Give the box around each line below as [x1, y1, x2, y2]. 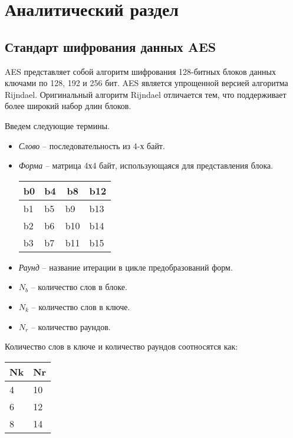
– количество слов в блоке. [31, 281, 127, 293]
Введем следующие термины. [5, 119, 110, 131]
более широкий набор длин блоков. [5, 100, 131, 112]
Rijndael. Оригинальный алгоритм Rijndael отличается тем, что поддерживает [5, 88, 287, 100]
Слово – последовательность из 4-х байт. [18, 139, 165, 152]
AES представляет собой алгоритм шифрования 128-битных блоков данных [5, 65, 276, 77]
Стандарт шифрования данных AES [5, 37, 216, 55]
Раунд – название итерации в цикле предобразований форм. [18, 261, 233, 273]
